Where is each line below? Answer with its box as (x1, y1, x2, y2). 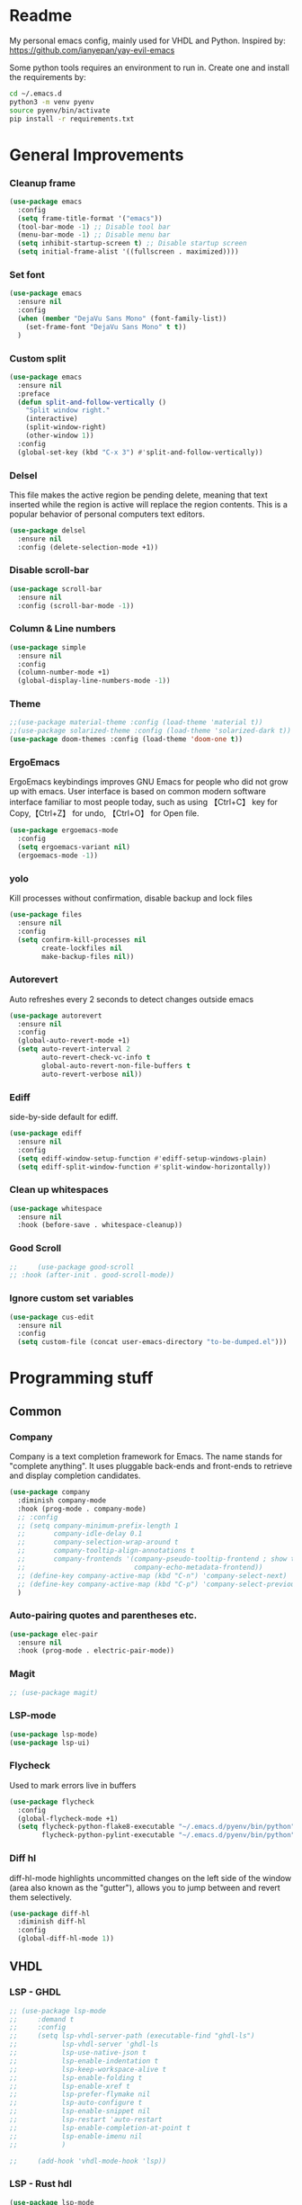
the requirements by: (9, 71, 87, 82)
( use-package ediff (9, 1129, 83, 1138)
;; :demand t (9, 2014, 75, 2024)
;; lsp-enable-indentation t (9, 2057, 159, 2066)
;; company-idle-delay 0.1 (17, 1529, 143, 1538)
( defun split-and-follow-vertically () (17, 398, 167, 407)
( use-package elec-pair (9, 1629, 99, 1638)
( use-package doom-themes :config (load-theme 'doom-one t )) (9, 735, 244, 744)
